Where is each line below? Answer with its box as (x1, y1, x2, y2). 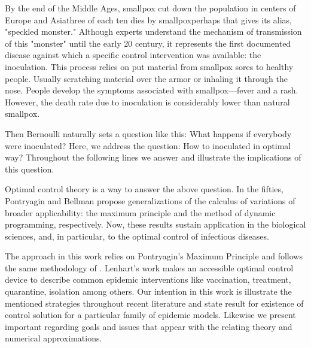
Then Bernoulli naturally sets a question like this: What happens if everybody (5, 127, 292, 140)
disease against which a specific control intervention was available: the (5, 49, 261, 61)
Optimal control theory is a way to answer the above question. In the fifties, (5, 183, 283, 195)
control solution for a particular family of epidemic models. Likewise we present (5, 308, 296, 321)
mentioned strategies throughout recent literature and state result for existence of (5, 296, 304, 309)
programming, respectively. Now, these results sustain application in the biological (5, 218, 306, 231)
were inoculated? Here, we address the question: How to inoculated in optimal (5, 139, 291, 152)
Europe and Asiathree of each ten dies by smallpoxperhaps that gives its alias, (5, 13, 292, 26)
